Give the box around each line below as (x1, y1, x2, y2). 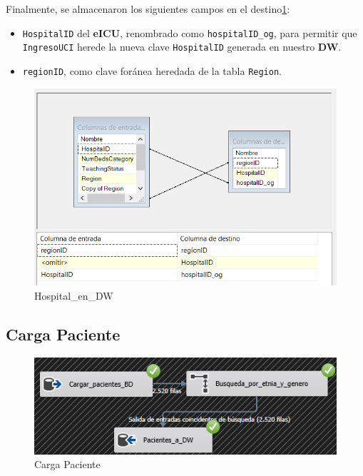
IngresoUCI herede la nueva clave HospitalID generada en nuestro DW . (22, 39, 342, 54)
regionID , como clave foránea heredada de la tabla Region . (22, 63, 282, 78)
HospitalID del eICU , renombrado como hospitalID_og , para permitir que (22, 25, 357, 40)
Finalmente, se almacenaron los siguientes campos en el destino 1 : (6, 1, 290, 16)
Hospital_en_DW (34, 288, 113, 303)
